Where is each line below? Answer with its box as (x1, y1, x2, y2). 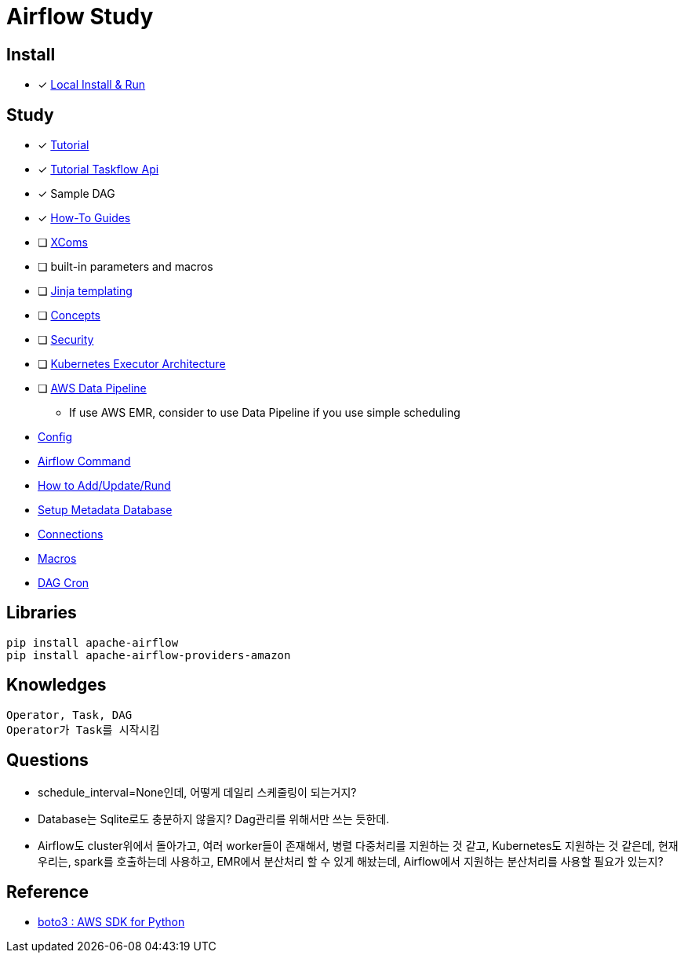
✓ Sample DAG (38, 187, 115, 201)
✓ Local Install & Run (38, 78, 146, 92)
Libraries (6, 603, 77, 623)
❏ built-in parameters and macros (38, 260, 213, 274)
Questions (6, 750, 89, 771)
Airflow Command (38, 454, 131, 469)
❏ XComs (38, 235, 88, 250)
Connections (38, 527, 104, 541)
